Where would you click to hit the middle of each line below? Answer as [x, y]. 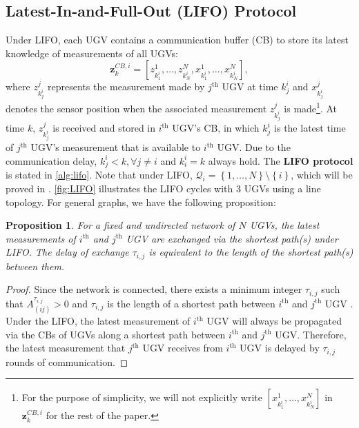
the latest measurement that [66, 348]
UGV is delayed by [280, 348]
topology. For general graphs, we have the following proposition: [141, 202]
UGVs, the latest [284, 225]
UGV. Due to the [254, 147]
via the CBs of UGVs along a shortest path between [116, 334]
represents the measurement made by [126, 86]
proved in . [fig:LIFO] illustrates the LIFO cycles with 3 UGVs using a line [163, 188]
